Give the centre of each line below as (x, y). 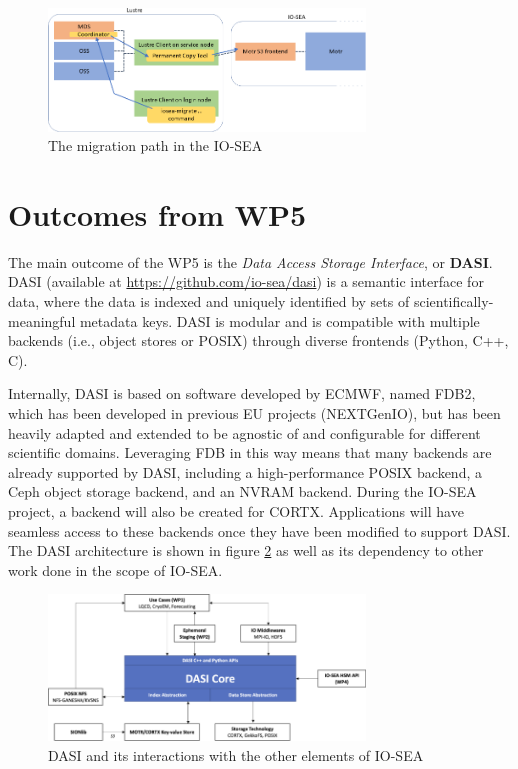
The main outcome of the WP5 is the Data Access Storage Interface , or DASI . (250, 261)
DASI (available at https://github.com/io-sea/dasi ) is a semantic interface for (246, 281)
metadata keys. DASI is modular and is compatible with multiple (279, 320)
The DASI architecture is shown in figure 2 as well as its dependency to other (246, 550)
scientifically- (453, 301)
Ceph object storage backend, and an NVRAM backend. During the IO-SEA (242, 491)
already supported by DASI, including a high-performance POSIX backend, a (245, 471)
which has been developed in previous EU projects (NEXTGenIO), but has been (254, 413)
